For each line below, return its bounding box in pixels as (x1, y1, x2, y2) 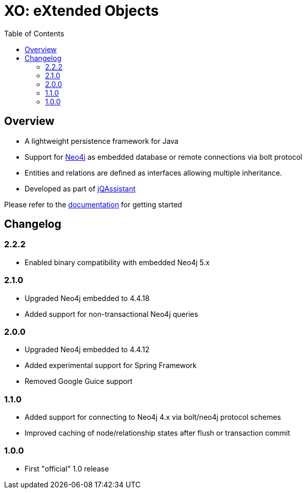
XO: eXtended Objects (4, 2, 159, 19)
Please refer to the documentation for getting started (4, 200, 182, 209)
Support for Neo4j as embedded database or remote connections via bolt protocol (25, 152, 302, 161)
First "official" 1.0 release (25, 464, 109, 473)
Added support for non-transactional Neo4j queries (25, 309, 198, 318)
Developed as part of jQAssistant (25, 184, 136, 193)
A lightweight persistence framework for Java (25, 136, 179, 145)
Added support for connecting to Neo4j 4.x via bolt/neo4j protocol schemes (25, 413, 281, 422)
